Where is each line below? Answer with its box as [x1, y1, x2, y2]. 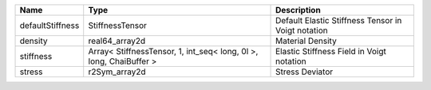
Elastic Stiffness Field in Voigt [275, 46, 387, 57]
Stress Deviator [275, 66, 334, 77]
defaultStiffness [19, 20, 80, 31]
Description [275, 5, 321, 15]
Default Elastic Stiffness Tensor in [275, 15, 402, 25]
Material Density [275, 36, 337, 46]
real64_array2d [88, 36, 146, 46]
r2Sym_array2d [88, 66, 146, 77]
